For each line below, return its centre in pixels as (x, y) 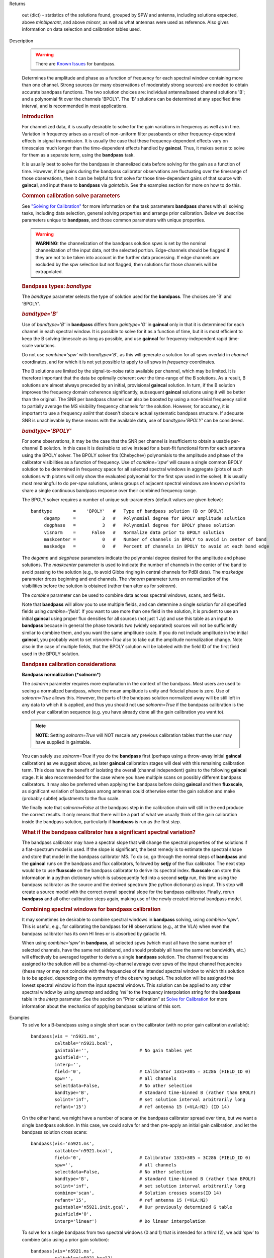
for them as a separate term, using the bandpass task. (78, 155)
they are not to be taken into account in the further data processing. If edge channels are (127, 257)
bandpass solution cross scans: (55, 1132)
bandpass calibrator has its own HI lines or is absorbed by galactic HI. (94, 933)
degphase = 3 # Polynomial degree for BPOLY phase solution (140, 525)
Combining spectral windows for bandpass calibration (91, 909)
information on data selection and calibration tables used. (81, 29)
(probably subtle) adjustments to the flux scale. (71, 798)
